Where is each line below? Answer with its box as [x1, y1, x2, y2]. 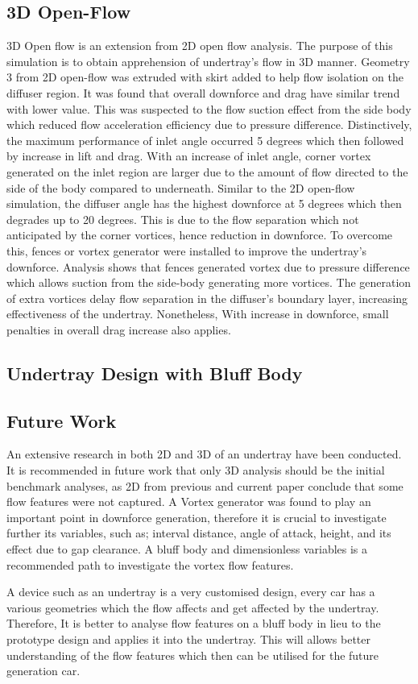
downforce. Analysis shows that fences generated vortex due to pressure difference [6, 258, 410, 275]
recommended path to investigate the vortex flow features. [6, 556, 294, 573]
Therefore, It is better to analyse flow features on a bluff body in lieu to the [6, 615, 381, 632]
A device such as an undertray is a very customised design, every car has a [6, 583, 375, 600]
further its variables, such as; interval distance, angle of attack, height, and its [6, 524, 391, 541]
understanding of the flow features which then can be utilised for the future [6, 646, 379, 663]
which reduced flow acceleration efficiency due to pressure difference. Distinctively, [6, 116, 412, 133]
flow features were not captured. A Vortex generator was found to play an [6, 493, 371, 510]
